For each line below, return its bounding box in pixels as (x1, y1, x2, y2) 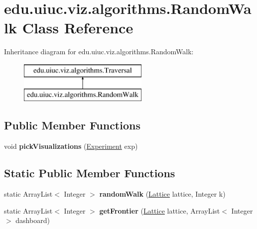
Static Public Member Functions (4, 165, 175, 181)
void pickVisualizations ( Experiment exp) (4, 141, 138, 151)
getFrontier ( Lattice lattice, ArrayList (99, 205, 220, 216)
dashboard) (15, 215, 50, 226)
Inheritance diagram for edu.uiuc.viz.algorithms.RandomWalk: (4, 46, 194, 57)
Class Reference (22, 17, 133, 38)
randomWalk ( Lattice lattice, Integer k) (99, 189, 226, 199)
